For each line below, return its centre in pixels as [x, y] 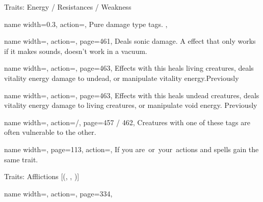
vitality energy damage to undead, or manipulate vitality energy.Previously [122, 78]
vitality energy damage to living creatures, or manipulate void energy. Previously [131, 105]
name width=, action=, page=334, [58, 193]
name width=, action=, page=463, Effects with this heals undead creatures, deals [132, 95]
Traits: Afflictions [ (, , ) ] [42, 176]
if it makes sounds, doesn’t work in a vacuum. [76, 51]
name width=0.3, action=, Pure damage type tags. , [86, 24]
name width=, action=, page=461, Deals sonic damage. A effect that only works [130, 41]
